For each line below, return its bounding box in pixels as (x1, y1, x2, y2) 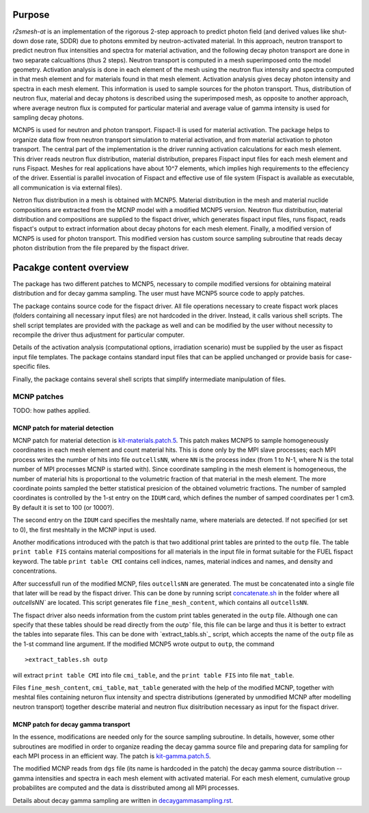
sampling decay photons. (12, 114, 84, 122)
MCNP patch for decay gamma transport (12, 720, 131, 728)
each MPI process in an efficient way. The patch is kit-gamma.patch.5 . (12, 752, 211, 760)
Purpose (12, 9, 50, 21)
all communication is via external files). (12, 183, 122, 192)
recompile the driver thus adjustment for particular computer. (12, 331, 185, 339)
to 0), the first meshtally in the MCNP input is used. (12, 526, 156, 534)
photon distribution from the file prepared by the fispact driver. (12, 244, 189, 253)
